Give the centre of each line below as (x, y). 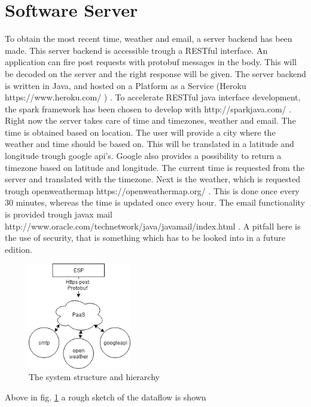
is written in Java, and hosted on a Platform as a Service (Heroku (126, 85)
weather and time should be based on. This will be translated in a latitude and (150, 144)
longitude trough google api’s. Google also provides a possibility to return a (143, 156)
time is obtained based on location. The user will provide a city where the (140, 132)
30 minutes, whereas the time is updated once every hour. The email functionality (155, 202)
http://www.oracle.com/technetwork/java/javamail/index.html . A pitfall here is (153, 226)
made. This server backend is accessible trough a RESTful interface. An (136, 50)
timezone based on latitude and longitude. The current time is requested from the (155, 167)
